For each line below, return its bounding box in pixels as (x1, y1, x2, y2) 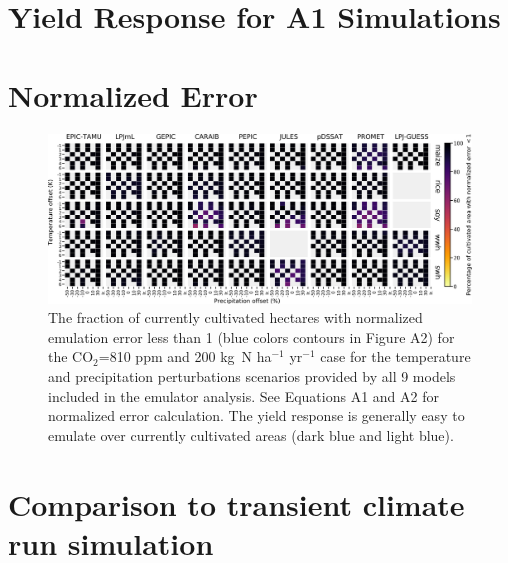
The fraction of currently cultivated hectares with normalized (48, 307, 423, 328)
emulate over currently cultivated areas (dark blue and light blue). (48, 424, 454, 445)
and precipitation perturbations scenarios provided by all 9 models (48, 366, 456, 387)
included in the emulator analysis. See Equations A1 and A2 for (48, 385, 439, 406)
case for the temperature (320, 346, 471, 367)
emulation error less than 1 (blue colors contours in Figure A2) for (48, 326, 455, 347)
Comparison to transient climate (8, 483, 465, 524)
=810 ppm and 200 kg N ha (98, 346, 272, 367)
